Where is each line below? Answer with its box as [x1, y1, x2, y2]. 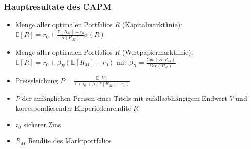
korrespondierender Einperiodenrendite [15, 102, 131, 113]
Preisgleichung [15, 75, 58, 85]
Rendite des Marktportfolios [28, 135, 112, 146]
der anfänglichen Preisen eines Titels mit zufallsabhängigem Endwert [22, 93, 227, 103]
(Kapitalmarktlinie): [122, 19, 182, 30]
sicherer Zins [23, 119, 61, 129]
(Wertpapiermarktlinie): [122, 47, 193, 57]
